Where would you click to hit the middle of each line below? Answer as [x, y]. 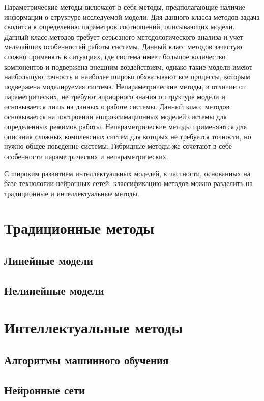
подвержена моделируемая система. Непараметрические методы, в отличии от [125, 86]
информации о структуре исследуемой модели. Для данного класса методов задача [132, 17]
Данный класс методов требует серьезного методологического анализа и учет [124, 36]
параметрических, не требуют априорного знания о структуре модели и [115, 96]
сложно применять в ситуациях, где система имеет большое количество [115, 56]
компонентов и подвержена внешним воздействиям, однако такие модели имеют [128, 66]
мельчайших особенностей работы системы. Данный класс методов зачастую [123, 47]
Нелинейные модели [54, 290]
